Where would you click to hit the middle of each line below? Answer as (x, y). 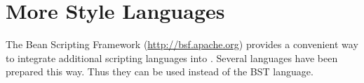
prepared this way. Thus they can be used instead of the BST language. (160, 71)
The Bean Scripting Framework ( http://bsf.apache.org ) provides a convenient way (182, 44)
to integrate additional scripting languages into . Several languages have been (172, 58)
